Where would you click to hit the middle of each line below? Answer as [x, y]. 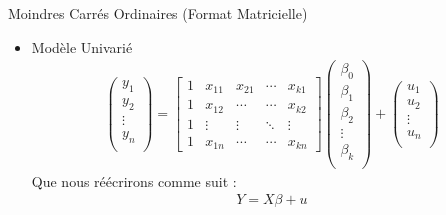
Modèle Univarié [82, 46]
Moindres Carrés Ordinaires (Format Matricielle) [158, 13]
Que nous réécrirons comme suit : [134, 180]
